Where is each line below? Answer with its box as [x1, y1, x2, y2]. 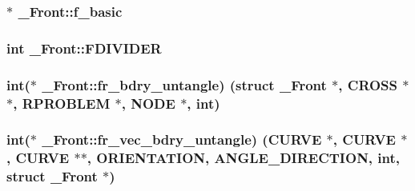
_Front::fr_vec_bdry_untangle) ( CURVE [42, 129, 322, 149]
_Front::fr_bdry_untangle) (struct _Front [42, 74, 327, 94]
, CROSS [338, 74, 398, 94]
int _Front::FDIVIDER [6, 38, 162, 58]
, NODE [121, 93, 175, 113]
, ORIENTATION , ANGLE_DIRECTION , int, [87, 148, 401, 168]
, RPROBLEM [13, 93, 111, 113]
